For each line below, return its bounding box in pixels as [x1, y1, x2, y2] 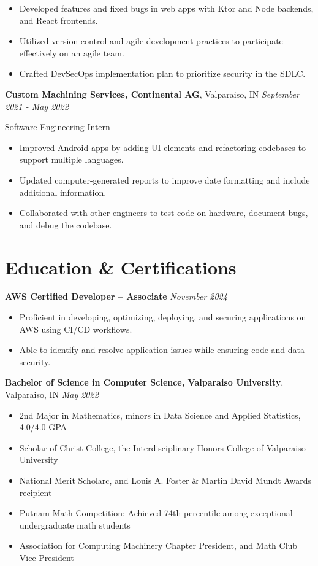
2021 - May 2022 [5, 99, 69, 112]
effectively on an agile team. [19, 46, 124, 59]
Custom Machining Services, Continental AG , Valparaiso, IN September [5, 87, 300, 100]
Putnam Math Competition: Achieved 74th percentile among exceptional [19, 506, 293, 519]
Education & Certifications [5, 254, 237, 279]
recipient [19, 486, 52, 498]
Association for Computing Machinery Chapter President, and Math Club [19, 539, 298, 552]
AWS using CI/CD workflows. [19, 322, 132, 335]
